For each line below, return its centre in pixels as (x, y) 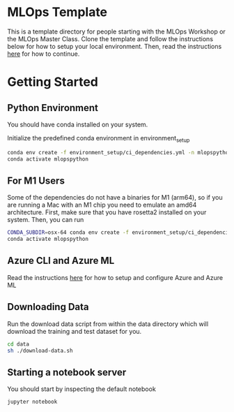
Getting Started (53, 82)
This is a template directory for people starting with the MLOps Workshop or (117, 31)
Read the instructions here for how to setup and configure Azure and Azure (115, 277)
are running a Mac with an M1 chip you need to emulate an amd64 (102, 205)
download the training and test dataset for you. (75, 331)
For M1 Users (36, 181)
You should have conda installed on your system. (78, 124)
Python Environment (53, 108)
